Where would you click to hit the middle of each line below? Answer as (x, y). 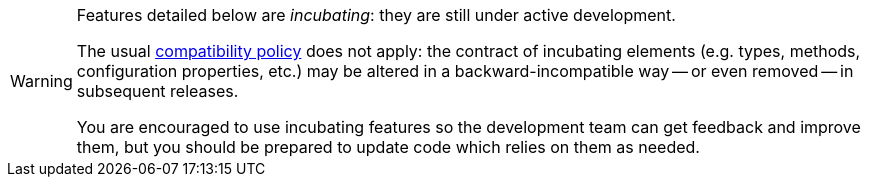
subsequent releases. (157, 91)
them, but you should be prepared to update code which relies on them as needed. (388, 147)
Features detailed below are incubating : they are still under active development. (376, 15)
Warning (41, 81)
